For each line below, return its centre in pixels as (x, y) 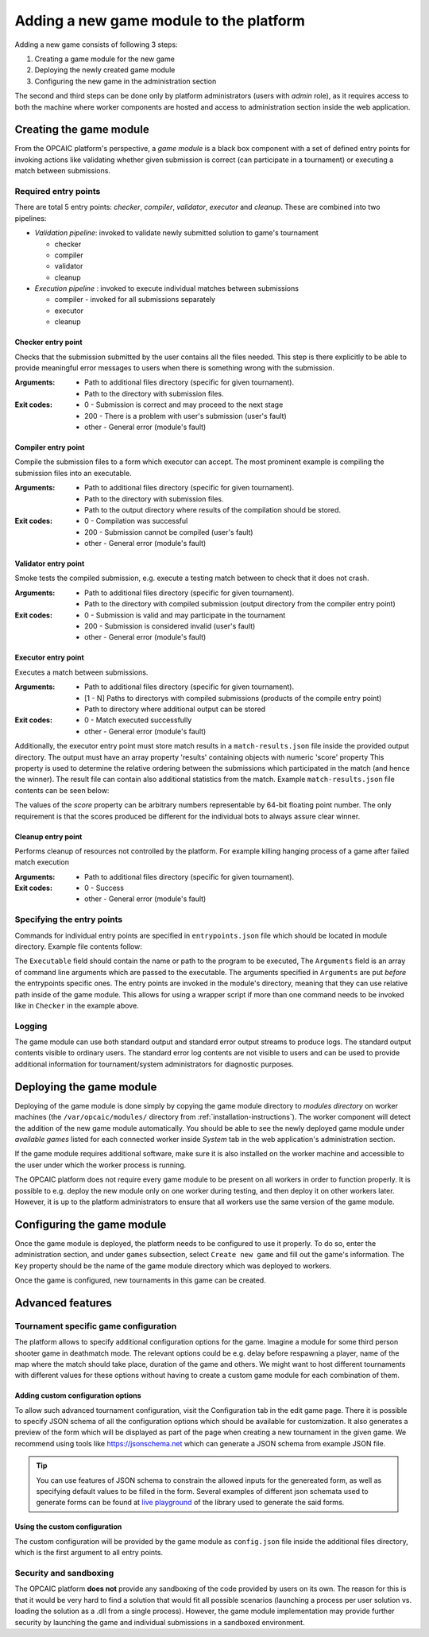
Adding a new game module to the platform (160, 21)
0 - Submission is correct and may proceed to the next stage (184, 404)
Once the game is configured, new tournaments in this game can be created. (140, 1280)
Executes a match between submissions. (81, 672)
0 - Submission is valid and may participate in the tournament (185, 615)
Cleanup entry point (48, 836)
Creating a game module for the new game (104, 59)
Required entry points (58, 191)
